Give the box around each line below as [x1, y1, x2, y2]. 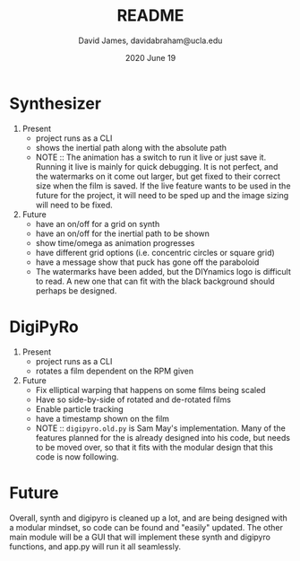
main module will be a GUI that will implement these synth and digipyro [9, 531, 271, 542]
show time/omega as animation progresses [35, 237, 195, 248]
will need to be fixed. [35, 199, 114, 210]
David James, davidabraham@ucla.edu [78, 35, 223, 46]
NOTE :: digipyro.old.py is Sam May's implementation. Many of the [35, 423, 287, 434]
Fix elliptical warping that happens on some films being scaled [35, 384, 266, 395]
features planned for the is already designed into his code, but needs [35, 432, 291, 443]
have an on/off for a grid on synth [35, 218, 160, 229]
